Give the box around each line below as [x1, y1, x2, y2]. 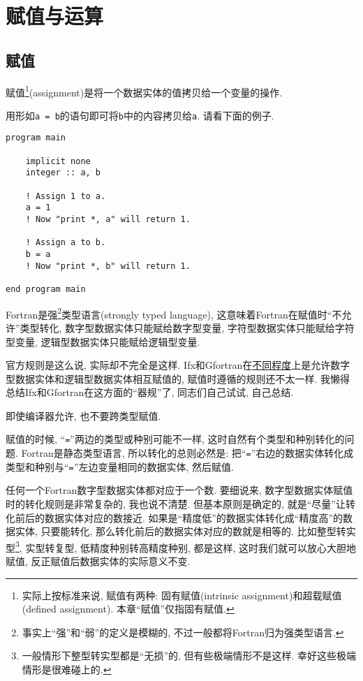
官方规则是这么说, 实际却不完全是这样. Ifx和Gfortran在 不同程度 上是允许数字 [6, 358, 350, 372]
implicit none [25, 156, 91, 166]
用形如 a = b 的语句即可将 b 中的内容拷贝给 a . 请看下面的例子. [6, 108, 274, 122]
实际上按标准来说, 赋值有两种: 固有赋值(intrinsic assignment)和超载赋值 [22, 587, 342, 602]
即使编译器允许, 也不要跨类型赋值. [6, 408, 161, 423]
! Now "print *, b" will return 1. [25, 261, 191, 271]
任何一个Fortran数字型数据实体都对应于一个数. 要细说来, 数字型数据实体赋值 [6, 483, 353, 497]
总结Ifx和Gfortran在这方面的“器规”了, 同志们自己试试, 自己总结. [6, 385, 294, 400]
